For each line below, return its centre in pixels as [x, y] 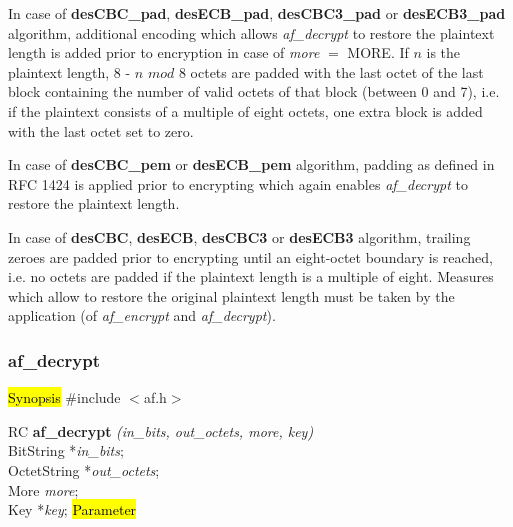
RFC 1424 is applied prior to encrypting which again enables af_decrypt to [238, 183]
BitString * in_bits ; [66, 450]
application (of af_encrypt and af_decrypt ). [142, 315]
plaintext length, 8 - [69, 71]
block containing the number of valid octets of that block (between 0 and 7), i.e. [254, 91]
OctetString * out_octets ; [84, 469]
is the [443, 52]
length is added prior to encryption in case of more [164, 52]
